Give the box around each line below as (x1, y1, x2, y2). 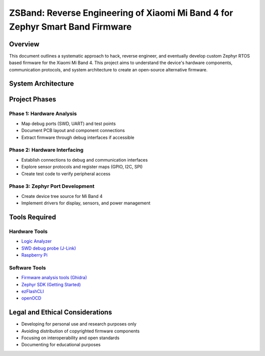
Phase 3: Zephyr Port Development (9, 183, 95, 190)
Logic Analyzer (21, 238, 52, 244)
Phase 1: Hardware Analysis (9, 110, 77, 117)
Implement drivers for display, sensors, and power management (21, 200, 151, 206)
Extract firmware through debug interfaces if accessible (21, 134, 134, 140)
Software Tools (9, 264, 46, 271)
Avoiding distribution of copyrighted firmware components (21, 328, 140, 334)
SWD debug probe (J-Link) (21, 245, 76, 251)
